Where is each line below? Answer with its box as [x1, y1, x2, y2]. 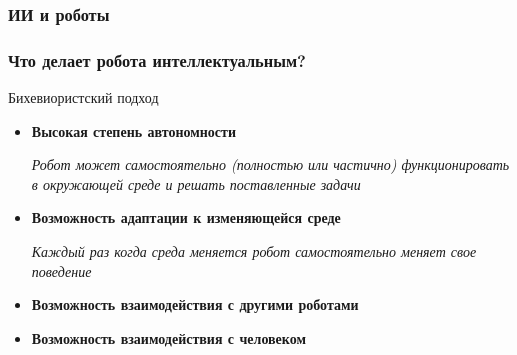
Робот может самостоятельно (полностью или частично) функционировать [31, 154, 510, 175]
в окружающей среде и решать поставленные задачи [31, 173, 361, 194]
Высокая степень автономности [31, 120, 236, 141]
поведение [31, 260, 92, 281]
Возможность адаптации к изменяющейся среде [31, 207, 341, 228]
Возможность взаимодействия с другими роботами [31, 294, 359, 315]
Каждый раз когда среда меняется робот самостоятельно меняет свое [31, 241, 477, 262]
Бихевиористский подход [8, 87, 159, 108]
